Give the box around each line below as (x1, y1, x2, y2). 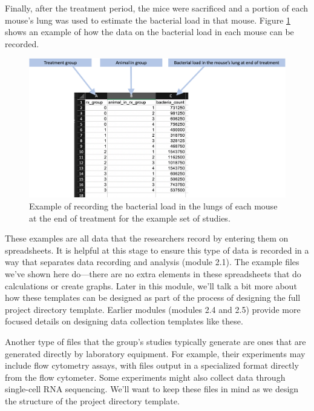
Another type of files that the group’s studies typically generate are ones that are (5, 335, 306, 347)
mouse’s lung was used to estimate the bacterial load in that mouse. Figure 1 (5, 13, 291, 26)
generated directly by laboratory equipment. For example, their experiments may (5, 347, 306, 360)
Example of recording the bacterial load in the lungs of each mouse (29, 199, 278, 212)
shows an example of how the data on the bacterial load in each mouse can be (5, 25, 294, 38)
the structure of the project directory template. (5, 394, 180, 407)
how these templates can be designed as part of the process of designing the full (5, 291, 301, 304)
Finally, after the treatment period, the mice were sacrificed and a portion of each (5, 2, 309, 14)
